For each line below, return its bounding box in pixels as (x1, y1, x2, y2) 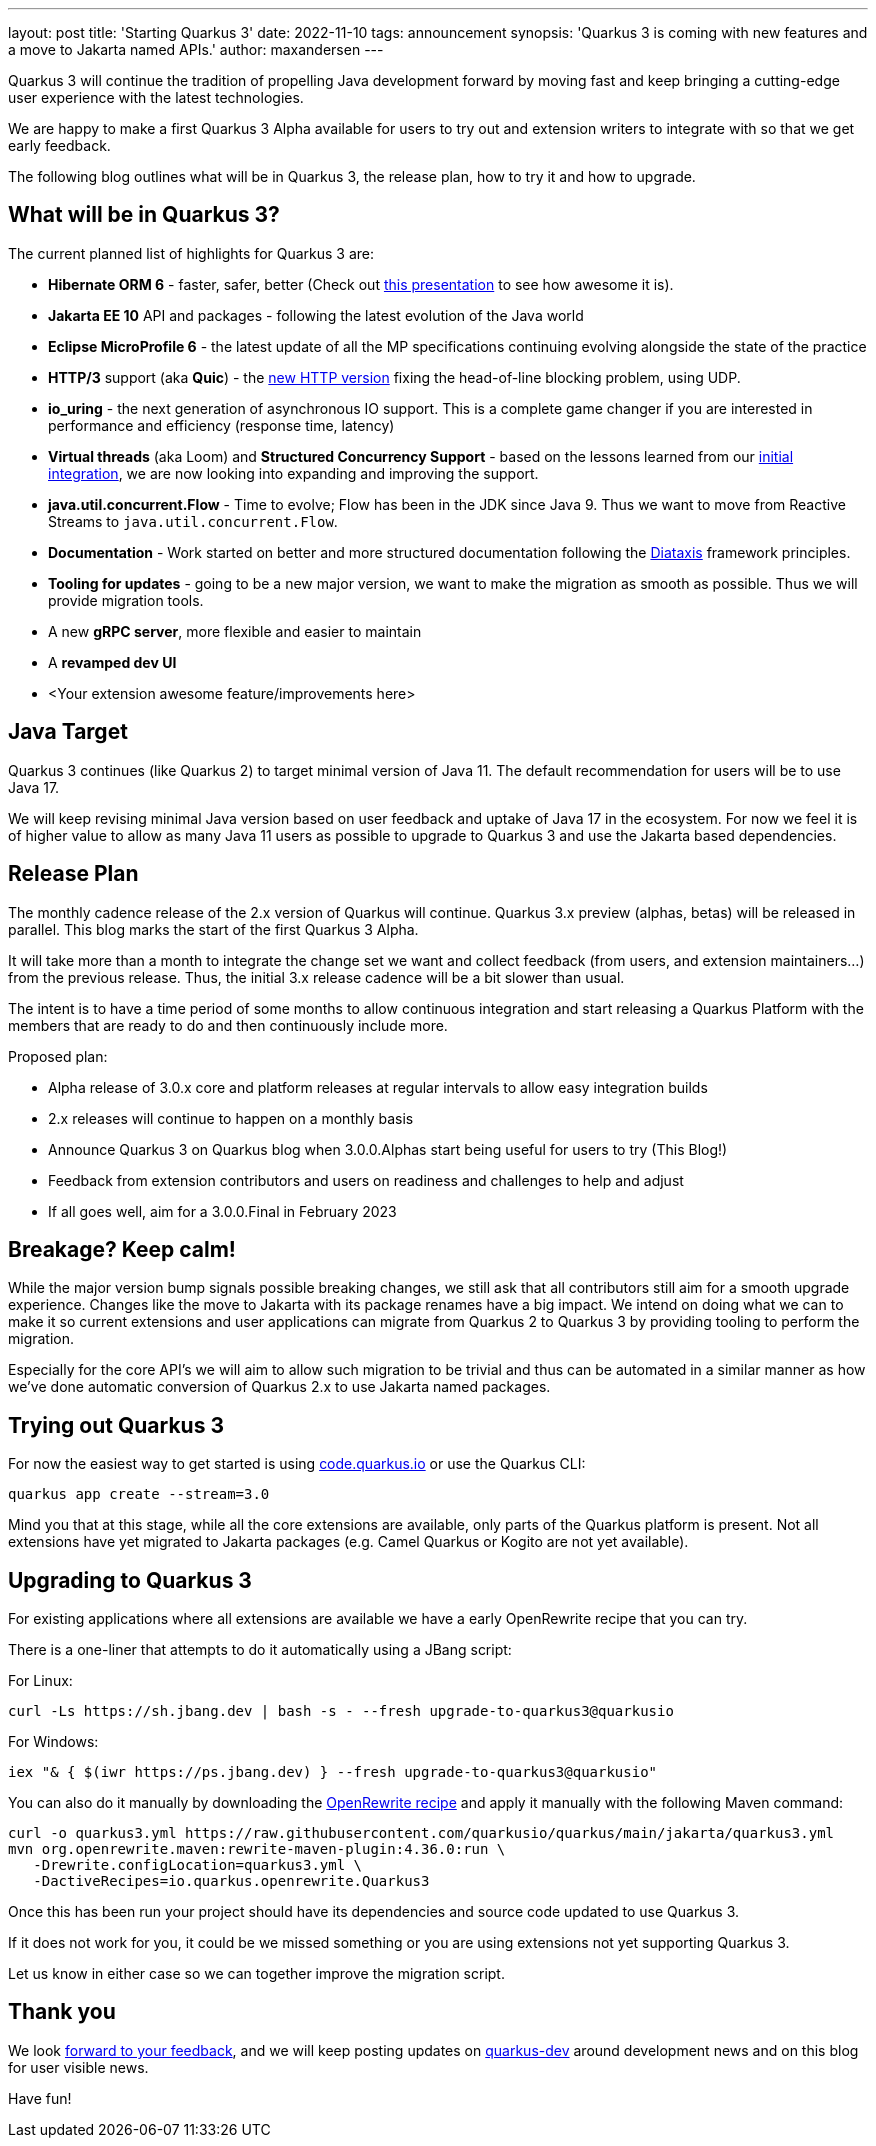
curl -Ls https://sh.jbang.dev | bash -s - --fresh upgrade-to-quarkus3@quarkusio (8, 1703, 674, 1720)
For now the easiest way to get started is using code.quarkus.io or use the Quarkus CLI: (8, 1455, 586, 1473)
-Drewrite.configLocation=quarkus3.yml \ (33, 1857, 363, 1874)
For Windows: (8, 1733, 99, 1751)
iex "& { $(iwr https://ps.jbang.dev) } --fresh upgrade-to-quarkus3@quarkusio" (8, 1764, 658, 1781)
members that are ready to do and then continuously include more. (8, 1016, 448, 1034)
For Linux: (8, 1672, 73, 1690)
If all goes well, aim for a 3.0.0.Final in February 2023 (48, 1202, 397, 1220)
